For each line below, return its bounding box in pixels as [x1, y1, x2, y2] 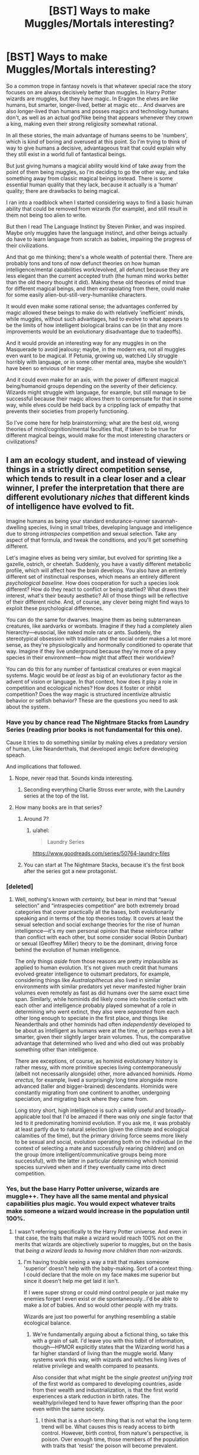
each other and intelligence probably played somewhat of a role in [14, 1002, 176, 1009]
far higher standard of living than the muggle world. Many [32, 1349, 174, 1356]
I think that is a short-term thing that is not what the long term [41, 1416, 191, 1424]
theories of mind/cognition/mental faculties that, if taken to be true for [6, 425, 176, 433]
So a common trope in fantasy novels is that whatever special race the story [6, 82, 191, 90]
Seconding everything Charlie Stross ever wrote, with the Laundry [23, 786, 185, 793]
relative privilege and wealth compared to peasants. [32, 1362, 159, 1369]
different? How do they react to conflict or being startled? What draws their [6, 586, 190, 593]
